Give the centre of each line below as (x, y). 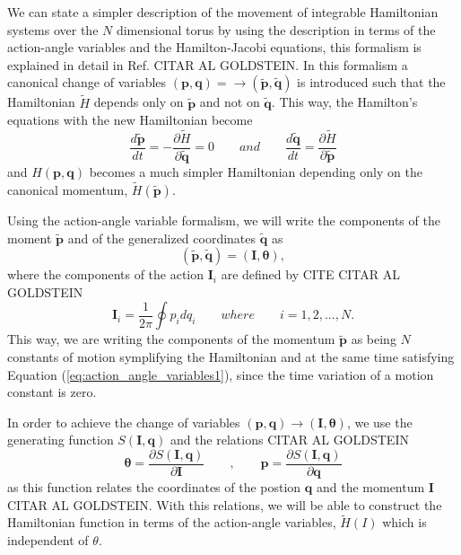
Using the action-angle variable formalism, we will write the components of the (224, 220)
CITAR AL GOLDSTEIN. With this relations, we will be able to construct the (225, 504)
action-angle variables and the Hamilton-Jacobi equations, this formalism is (214, 47)
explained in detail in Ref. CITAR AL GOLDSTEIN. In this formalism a (208, 64)
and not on (230, 102)
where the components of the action (106, 274)
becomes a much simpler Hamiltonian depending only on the (256, 172)
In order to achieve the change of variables (124, 422)
